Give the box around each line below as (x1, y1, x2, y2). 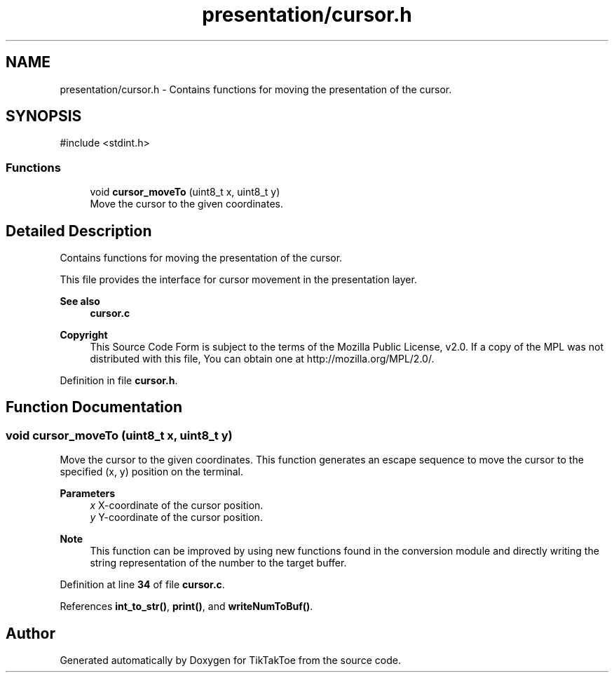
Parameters (60, 487, 116, 500)
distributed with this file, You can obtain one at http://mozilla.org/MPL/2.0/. (90, 353, 435, 365)
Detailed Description (6, 222, 152, 240)
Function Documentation (6, 398, 182, 416)
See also (60, 295, 100, 308)
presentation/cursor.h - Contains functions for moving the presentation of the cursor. (60, 83, 452, 95)
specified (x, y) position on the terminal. (60, 466, 243, 478)
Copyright (60, 329, 108, 341)
